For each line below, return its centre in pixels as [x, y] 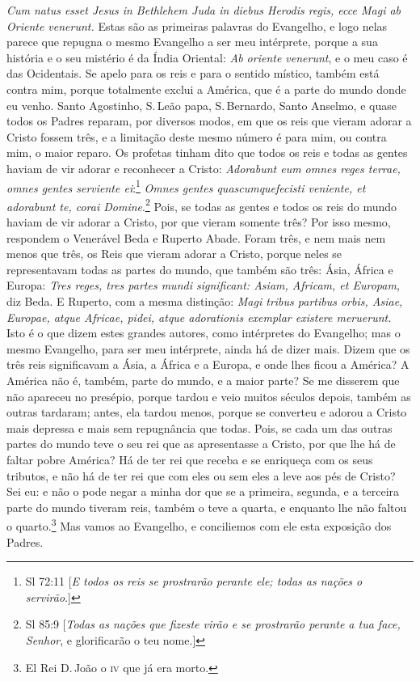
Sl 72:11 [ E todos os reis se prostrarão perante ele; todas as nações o [194, 581]
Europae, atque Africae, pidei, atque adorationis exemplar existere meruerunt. [199, 317]
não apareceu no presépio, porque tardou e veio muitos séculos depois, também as [209, 396]
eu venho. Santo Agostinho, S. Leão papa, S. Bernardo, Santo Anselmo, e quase [202, 105]
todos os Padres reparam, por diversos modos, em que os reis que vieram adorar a [209, 121]
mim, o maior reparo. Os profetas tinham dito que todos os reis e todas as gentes [207, 152]
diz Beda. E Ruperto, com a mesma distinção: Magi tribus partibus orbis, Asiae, [205, 301]
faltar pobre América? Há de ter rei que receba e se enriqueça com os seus [190, 459]
